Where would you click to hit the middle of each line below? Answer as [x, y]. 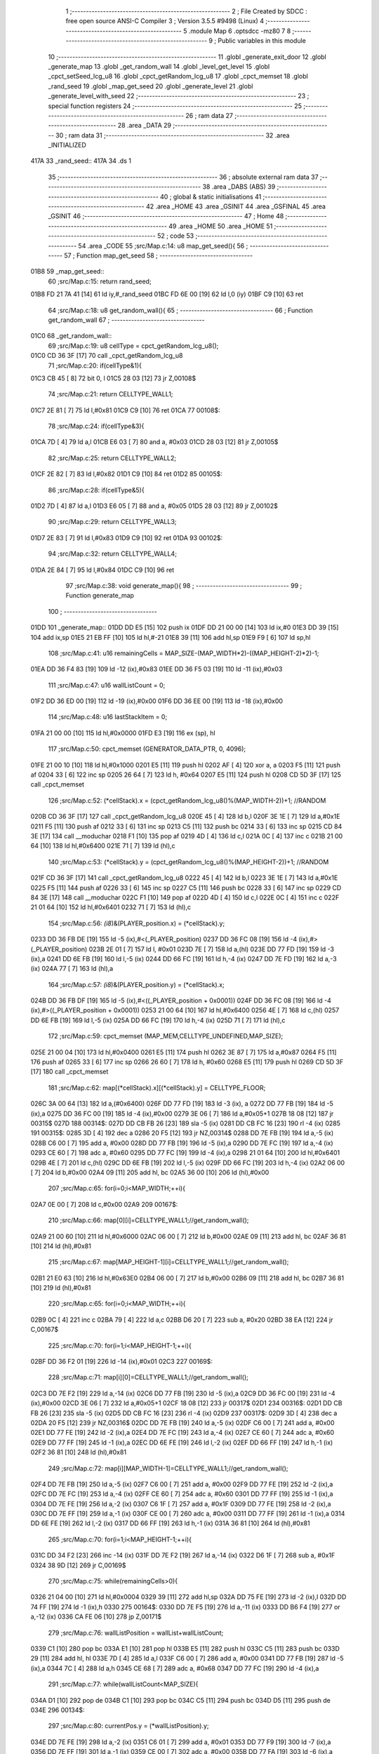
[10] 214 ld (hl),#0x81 [61, 1246]
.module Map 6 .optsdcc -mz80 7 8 [240, 31]
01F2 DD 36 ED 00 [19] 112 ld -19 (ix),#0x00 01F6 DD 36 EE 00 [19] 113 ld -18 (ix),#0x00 [157, 701]
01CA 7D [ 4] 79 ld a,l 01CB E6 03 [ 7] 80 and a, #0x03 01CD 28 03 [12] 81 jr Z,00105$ [154, 442]
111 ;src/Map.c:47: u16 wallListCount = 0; [107, 685]
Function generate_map [100, 596]
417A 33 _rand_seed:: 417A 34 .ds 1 [81, 161]
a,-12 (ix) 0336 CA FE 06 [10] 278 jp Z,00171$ [96, 1616]
